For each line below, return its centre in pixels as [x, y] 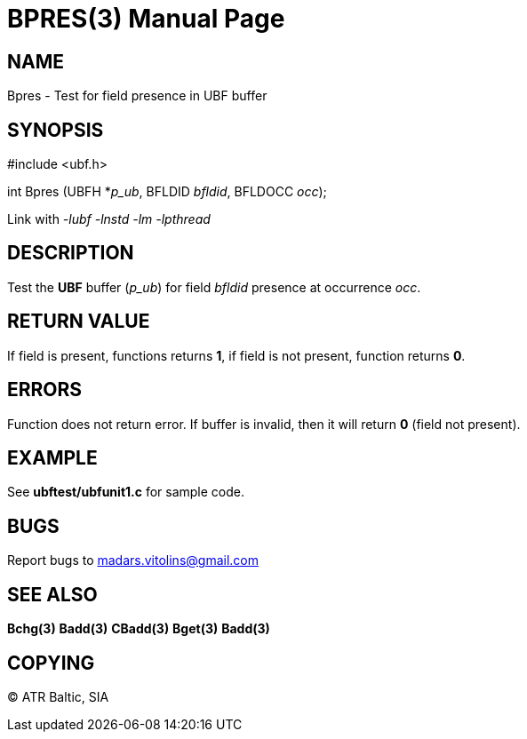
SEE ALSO [52, 594]
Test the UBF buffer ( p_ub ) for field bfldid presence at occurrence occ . [214, 287]
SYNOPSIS [56, 130]
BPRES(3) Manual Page [146, 19]
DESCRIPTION [71, 253]
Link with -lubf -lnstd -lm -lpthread [109, 219]
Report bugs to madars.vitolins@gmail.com [133, 560]
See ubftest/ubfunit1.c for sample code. [126, 492]
